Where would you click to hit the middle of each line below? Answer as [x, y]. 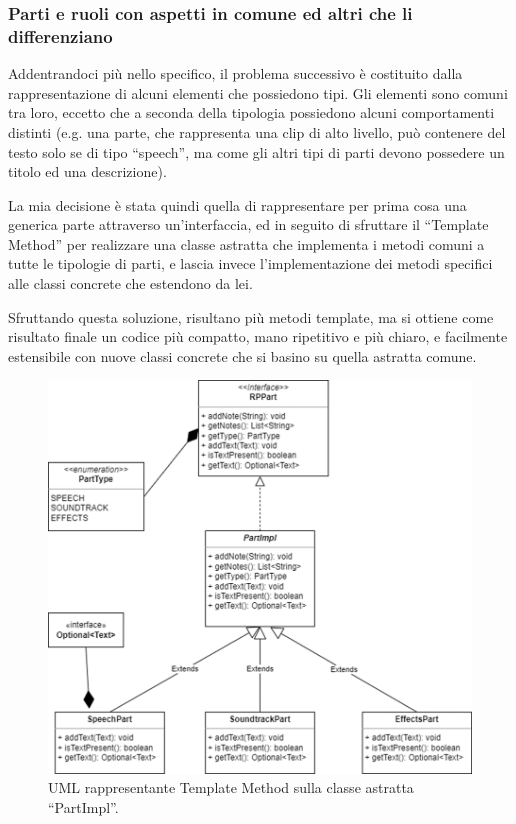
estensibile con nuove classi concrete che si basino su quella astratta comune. [242, 355]
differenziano [60, 35]
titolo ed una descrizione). [87, 171]
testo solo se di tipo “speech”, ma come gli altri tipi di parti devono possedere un [256, 151]
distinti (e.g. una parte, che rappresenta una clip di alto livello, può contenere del [257, 131]
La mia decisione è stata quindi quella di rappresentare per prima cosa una [237, 204]
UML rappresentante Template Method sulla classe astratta [231, 787]
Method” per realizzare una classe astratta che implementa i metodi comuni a [246, 243]
